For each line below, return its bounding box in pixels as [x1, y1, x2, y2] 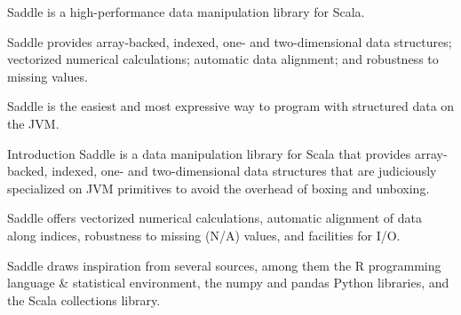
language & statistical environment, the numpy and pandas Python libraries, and [7, 273, 449, 292]
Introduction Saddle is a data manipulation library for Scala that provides [7, 144, 411, 162]
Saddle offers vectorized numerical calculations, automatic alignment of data [7, 209, 422, 227]
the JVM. [7, 114, 60, 132]
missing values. [7, 67, 88, 85]
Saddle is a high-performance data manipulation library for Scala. [7, 3, 365, 20]
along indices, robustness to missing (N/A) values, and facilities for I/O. [7, 225, 401, 244]
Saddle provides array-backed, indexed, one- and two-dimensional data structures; [7, 32, 452, 51]
